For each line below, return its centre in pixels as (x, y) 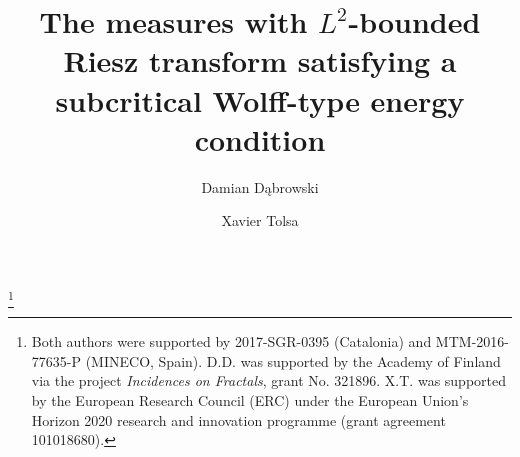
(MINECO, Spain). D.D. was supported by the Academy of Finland (293, 360)
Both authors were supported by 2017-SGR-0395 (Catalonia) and (231, 341)
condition (260, 138)
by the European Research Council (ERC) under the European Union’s (250, 399)
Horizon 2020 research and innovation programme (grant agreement (238, 419)
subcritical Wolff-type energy (260, 99)
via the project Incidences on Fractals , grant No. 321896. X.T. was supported (269, 380)
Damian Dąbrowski (260, 186)
